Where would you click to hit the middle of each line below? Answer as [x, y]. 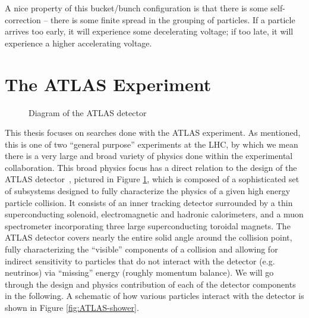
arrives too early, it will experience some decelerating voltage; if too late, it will [149, 31]
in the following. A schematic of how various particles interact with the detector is [154, 296]
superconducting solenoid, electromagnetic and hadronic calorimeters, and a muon [154, 214]
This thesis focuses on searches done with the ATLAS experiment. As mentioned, [153, 132]
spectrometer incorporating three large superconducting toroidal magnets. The [148, 225]
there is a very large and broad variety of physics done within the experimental [149, 156]
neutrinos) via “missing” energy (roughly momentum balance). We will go [139, 272]
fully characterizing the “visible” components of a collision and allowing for [141, 249]
